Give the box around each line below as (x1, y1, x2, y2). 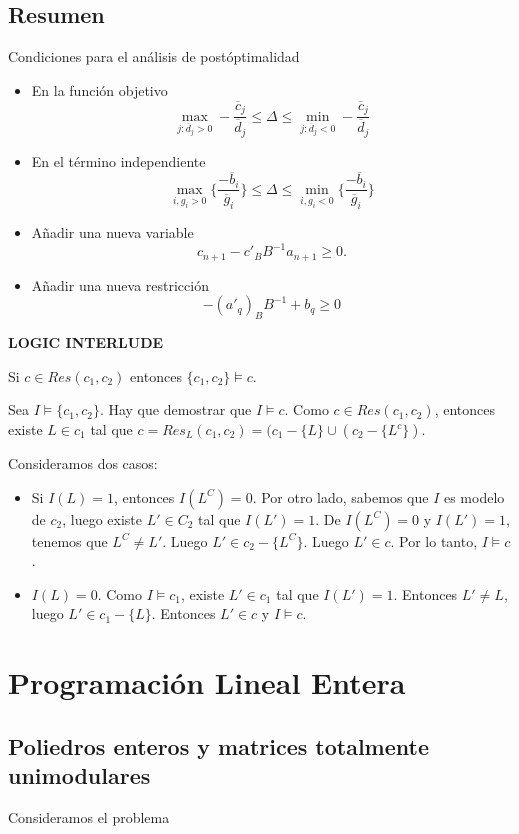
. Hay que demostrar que (99, 399, 252, 420)
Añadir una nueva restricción (31, 274, 209, 295)
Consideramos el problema (8, 806, 170, 827)
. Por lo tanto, (390, 530, 478, 551)
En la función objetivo (31, 79, 168, 100)
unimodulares (8, 760, 151, 791)
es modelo (443, 486, 505, 507)
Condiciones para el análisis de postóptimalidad (8, 46, 300, 67)
